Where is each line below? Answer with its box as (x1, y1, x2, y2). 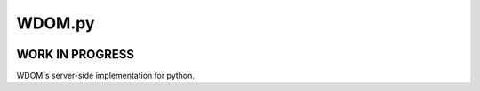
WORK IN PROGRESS (16, 47, 135, 62)
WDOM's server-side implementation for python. (16, 71, 196, 81)
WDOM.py (16, 13, 95, 33)
